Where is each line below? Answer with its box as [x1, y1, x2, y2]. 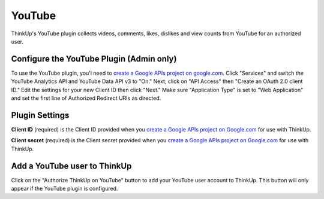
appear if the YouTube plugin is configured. [11, 185, 118, 192]
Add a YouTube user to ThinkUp [11, 161, 132, 171]
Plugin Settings [11, 110, 70, 120]
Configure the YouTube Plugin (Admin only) [11, 54, 177, 64]
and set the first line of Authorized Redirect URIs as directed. [11, 94, 161, 102]
